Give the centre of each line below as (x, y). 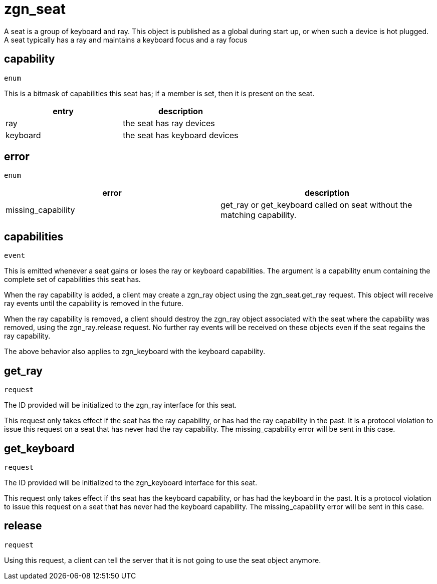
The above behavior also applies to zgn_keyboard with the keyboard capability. (135, 352)
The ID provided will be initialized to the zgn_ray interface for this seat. (121, 405)
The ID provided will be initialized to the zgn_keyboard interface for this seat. (131, 482)
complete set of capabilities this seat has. (72, 279)
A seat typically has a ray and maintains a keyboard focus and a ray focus (126, 40)
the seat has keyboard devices (181, 135)
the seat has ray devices (169, 123)
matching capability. (259, 215)
